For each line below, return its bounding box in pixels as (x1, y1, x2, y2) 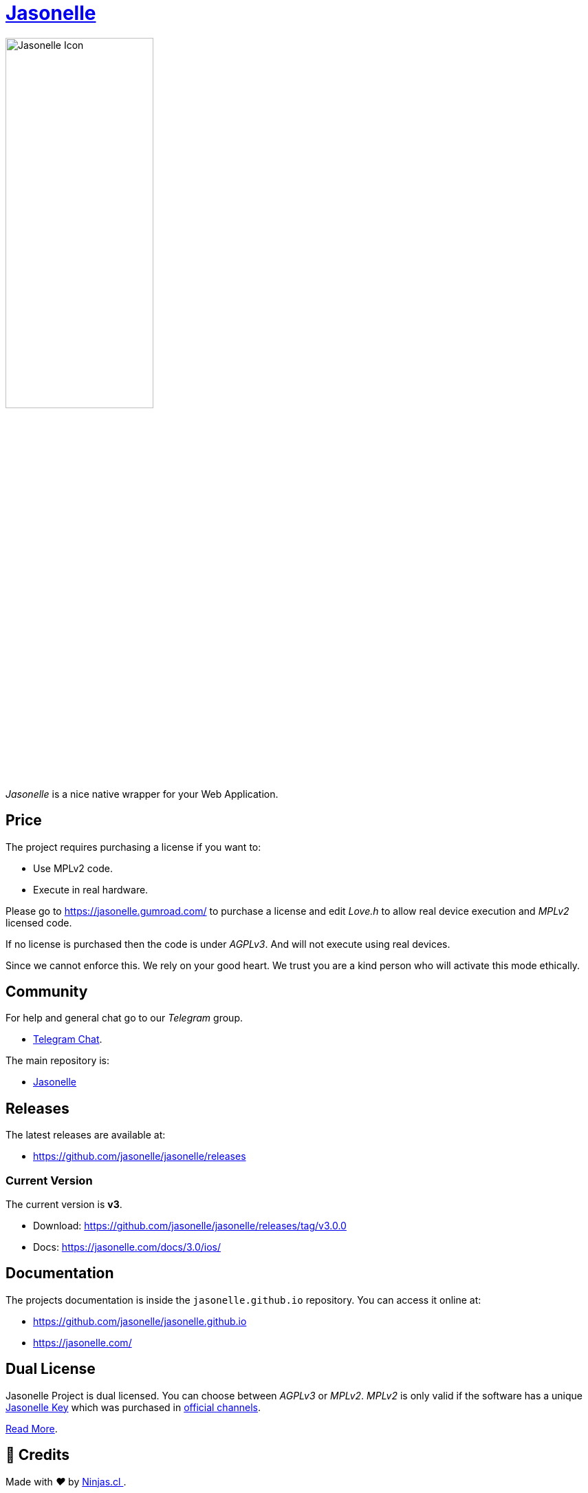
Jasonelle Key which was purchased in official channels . (6, 1401, 261, 1413)
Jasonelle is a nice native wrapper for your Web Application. (6, 787, 279, 800)
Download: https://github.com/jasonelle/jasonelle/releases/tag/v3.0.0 (33, 1220, 347, 1232)
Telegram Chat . (33, 1033, 102, 1046)
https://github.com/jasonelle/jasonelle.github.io (33, 1315, 247, 1327)
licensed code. (6, 916, 72, 929)
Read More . (6, 1422, 58, 1434)
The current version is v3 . (6, 1198, 122, 1211)
